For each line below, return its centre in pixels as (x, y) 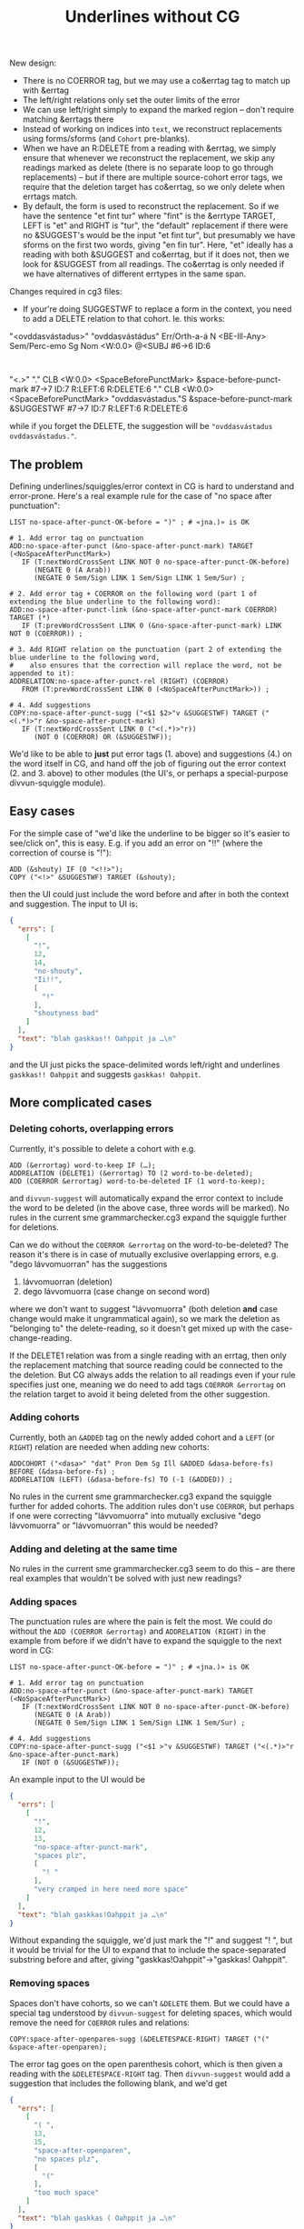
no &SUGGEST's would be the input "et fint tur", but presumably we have (159, 235)
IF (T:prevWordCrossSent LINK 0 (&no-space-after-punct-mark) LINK (152, 625)
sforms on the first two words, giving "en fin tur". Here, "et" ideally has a (157, 245)
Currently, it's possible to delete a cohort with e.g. (103, 1148)
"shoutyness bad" (66, 1014)
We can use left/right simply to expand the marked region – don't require (158, 110)
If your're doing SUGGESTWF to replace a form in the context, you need (157, 309)
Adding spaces (43, 1602)
